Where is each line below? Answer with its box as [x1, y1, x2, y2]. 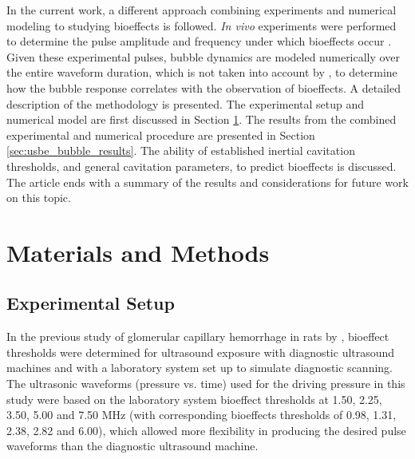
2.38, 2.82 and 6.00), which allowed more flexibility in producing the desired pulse [6, 421, 406, 438]
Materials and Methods [6, 235, 270, 268]
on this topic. [6, 189, 71, 206]
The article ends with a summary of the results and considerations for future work [6, 173, 409, 190]
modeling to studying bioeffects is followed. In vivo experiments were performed [6, 17, 397, 34]
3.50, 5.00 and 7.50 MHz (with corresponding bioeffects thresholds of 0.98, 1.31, [6, 406, 397, 423]
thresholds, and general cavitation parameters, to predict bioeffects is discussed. [6, 157, 397, 174]
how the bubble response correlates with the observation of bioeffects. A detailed [6, 79, 401, 96]
